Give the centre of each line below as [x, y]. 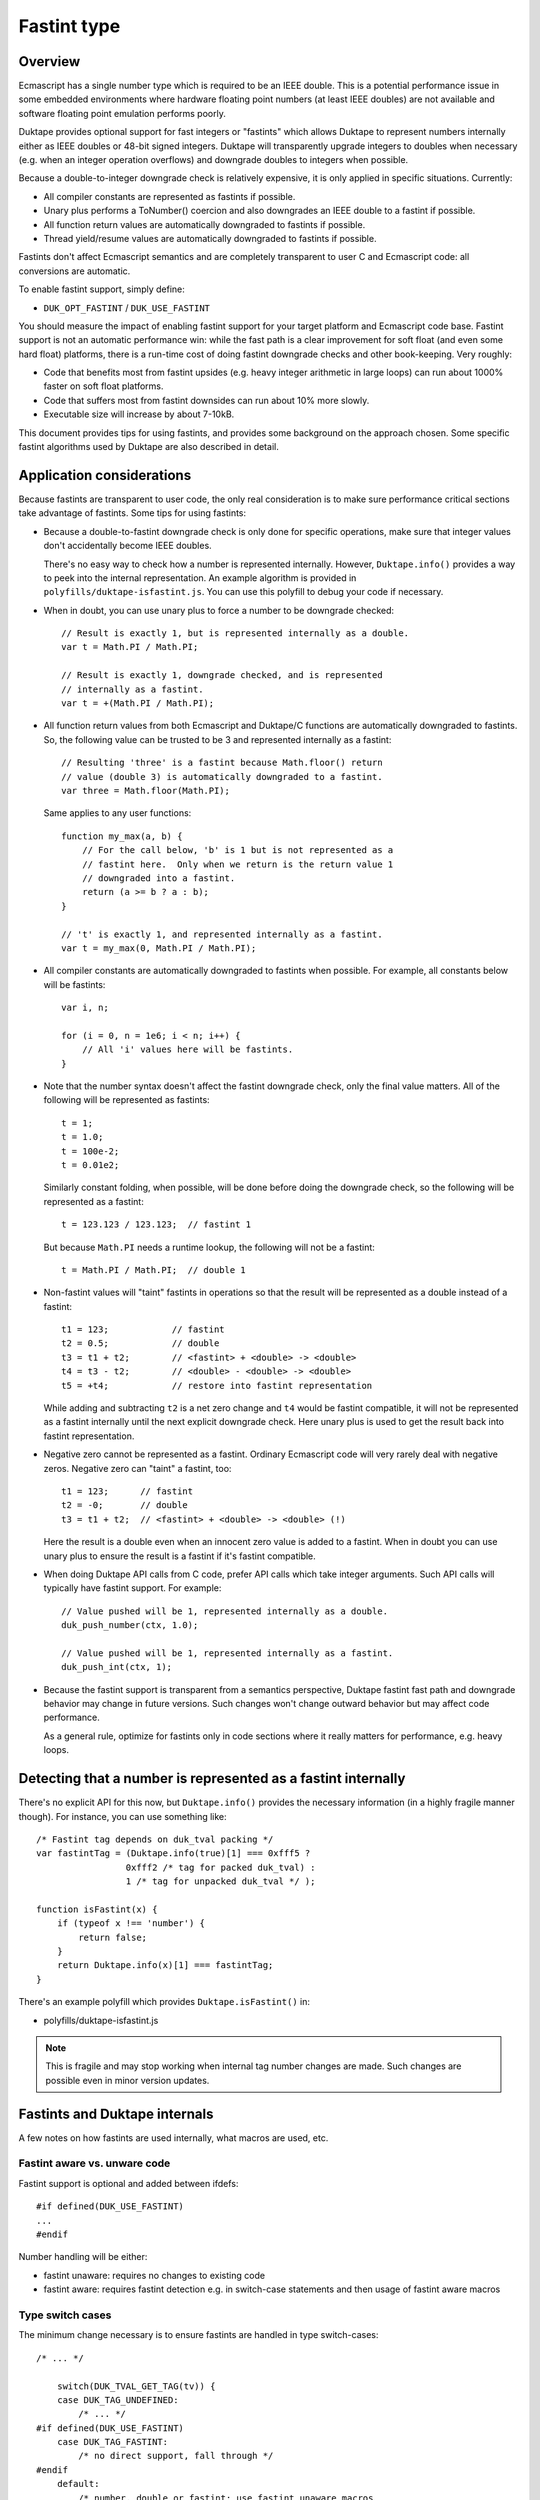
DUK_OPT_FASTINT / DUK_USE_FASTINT [126, 307]
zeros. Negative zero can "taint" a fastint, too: [137, 1468]
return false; [113, 1937]
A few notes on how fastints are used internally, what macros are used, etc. [173, 2137]
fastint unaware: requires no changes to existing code [154, 2275]
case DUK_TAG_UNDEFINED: [117, 2399]
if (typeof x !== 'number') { [130, 1923]
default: [78, 2484]
